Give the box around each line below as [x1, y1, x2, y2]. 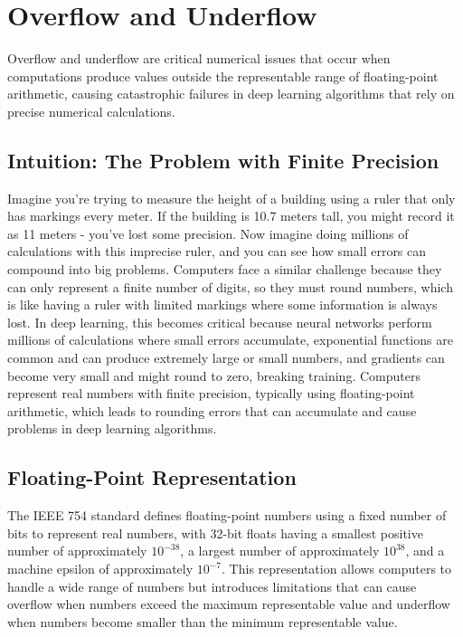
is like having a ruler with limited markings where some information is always [7, 295, 438, 314]
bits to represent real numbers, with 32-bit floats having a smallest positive [7, 523, 423, 542]
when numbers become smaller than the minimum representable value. [7, 612, 398, 631]
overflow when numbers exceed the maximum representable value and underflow [7, 594, 450, 613]
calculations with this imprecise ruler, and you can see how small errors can [7, 242, 427, 261]
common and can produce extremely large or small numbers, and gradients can [7, 348, 445, 367]
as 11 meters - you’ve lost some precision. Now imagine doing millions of [7, 223, 409, 242]
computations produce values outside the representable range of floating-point [7, 66, 439, 85]
